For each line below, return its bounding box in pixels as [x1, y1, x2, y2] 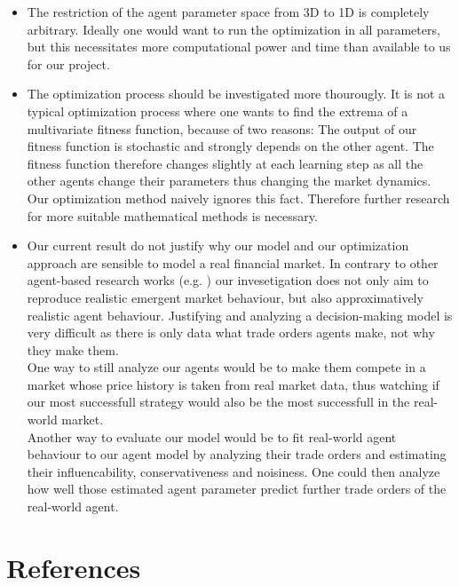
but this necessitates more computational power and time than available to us [27, 37, 451, 56]
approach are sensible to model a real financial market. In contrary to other [27, 253, 439, 272]
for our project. [27, 54, 110, 73]
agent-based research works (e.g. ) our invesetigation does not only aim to [27, 271, 429, 289]
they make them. [27, 340, 119, 359]
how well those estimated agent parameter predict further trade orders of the [27, 479, 447, 498]
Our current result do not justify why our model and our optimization [27, 236, 409, 255]
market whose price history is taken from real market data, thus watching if [27, 375, 439, 393]
